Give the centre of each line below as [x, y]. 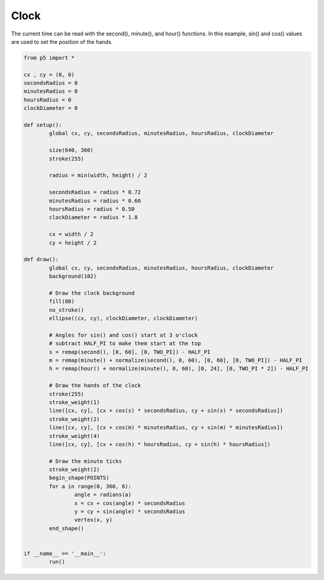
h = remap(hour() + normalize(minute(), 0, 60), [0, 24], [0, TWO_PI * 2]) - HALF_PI [179, 369]
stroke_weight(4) [74, 436]
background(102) [73, 276]
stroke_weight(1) [74, 402]
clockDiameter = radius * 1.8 [93, 217]
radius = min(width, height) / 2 [98, 175]
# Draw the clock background [92, 293]
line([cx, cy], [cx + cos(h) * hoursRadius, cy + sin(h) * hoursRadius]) [160, 444]
